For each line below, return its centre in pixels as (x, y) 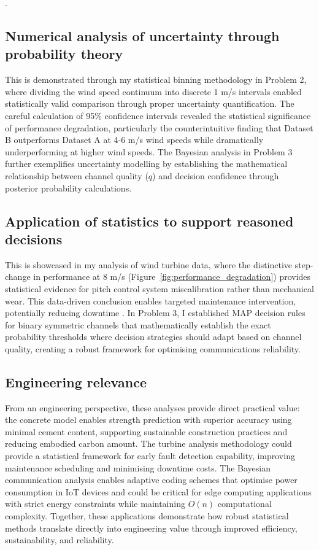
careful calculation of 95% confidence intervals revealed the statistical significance (158, 115)
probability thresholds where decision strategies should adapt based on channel (153, 337)
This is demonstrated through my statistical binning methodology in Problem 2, (156, 79)
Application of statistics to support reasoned (149, 221)
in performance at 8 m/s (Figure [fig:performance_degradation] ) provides (172, 277)
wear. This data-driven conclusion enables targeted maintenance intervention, (151, 300)
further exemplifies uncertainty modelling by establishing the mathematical (146, 164)
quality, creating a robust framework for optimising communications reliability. (153, 348)
